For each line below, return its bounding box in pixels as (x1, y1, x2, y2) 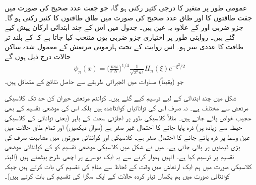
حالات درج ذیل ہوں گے (4, 51, 71, 61)
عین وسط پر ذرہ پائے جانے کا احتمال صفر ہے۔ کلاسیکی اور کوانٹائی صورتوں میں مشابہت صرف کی (4, 131, 250, 142)
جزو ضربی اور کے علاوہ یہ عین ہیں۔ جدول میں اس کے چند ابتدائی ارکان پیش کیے (4, 22, 244, 32)
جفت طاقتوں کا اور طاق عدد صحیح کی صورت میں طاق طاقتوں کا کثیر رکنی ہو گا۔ (4, 12, 253, 22)
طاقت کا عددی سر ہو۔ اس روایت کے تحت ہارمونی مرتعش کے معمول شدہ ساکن (4, 41, 244, 52)
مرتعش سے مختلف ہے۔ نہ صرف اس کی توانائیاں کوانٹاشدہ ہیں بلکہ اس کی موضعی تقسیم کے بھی (4, 102, 249, 112)
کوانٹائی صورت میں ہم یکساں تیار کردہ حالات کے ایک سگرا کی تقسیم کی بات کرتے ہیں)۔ (4, 171, 230, 181)
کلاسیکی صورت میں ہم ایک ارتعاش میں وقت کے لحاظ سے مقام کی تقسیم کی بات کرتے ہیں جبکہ (4, 161, 252, 171)
